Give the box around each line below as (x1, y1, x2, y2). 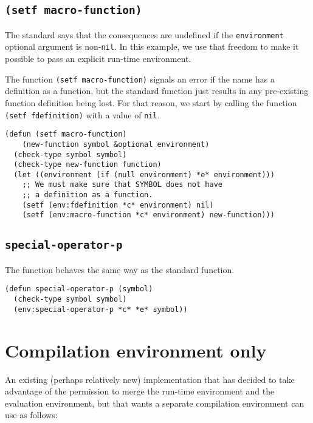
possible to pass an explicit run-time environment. (5, 52, 191, 65)
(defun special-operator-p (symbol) (5, 285, 153, 294)
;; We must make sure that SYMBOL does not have (22, 180, 222, 189)
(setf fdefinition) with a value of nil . (5, 108, 160, 121)
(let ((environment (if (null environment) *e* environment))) (13, 170, 275, 179)
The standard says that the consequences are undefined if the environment (5, 28, 284, 41)
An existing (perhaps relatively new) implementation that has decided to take (5, 373, 295, 385)
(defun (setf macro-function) (5, 130, 127, 139)
